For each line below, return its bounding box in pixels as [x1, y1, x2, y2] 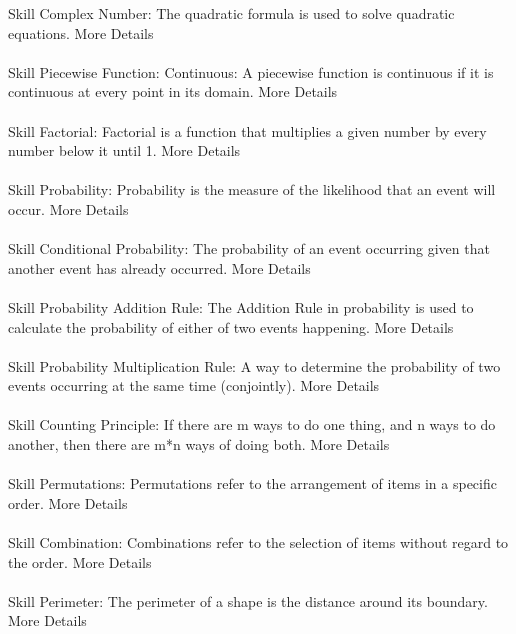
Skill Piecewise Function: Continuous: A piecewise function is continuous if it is [8, 61, 494, 82]
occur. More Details [8, 198, 129, 219]
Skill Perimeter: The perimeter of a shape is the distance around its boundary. [8, 590, 488, 611]
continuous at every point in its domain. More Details [8, 81, 338, 102]
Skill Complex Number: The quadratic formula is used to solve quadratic [8, 3, 455, 23]
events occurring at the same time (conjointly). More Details [8, 375, 380, 396]
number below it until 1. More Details [8, 140, 241, 161]
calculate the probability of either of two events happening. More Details [8, 316, 454, 337]
